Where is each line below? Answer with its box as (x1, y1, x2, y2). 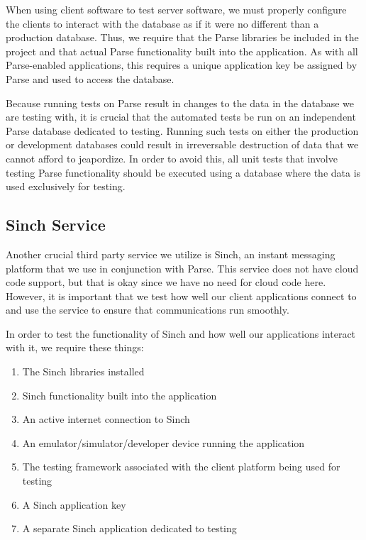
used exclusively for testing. (6, 179, 126, 194)
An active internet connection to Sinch (22, 412, 190, 426)
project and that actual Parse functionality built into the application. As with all (6, 43, 358, 58)
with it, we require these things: (6, 340, 144, 355)
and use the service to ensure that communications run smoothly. (6, 302, 289, 317)
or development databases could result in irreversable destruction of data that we (6, 137, 359, 152)
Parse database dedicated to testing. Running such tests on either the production (6, 123, 359, 138)
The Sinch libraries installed (22, 364, 145, 379)
